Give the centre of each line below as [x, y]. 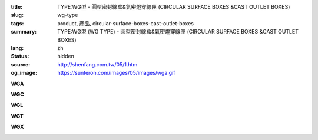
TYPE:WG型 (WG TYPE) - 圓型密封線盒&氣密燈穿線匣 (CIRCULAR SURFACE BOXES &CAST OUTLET [178, 32]
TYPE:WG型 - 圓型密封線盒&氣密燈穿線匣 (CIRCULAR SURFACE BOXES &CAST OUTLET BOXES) [174, 7]
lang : [17, 48]
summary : [24, 32]
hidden [66, 56]
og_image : [24, 73]
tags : [17, 23]
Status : [20, 56]
